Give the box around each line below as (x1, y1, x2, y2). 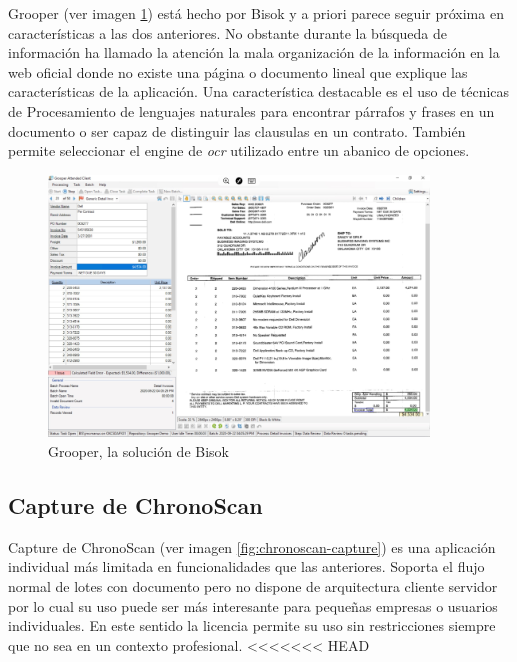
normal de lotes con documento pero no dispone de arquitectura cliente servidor (8, 576, 498, 597)
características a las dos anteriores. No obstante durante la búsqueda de (8, 22, 447, 43)
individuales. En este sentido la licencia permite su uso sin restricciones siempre (8, 615, 496, 636)
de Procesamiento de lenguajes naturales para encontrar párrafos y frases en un (8, 100, 495, 121)
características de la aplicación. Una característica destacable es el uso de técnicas (8, 81, 510, 102)
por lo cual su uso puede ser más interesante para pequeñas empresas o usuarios (8, 595, 498, 616)
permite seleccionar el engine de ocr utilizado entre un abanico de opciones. (8, 140, 470, 161)
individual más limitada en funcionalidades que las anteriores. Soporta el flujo (8, 556, 485, 577)
